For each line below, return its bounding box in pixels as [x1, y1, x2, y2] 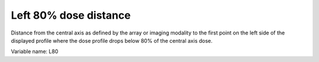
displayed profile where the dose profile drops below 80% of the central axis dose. [11, 37, 213, 44]
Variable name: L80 [11, 48, 58, 55]
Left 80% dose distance [11, 9, 131, 22]
